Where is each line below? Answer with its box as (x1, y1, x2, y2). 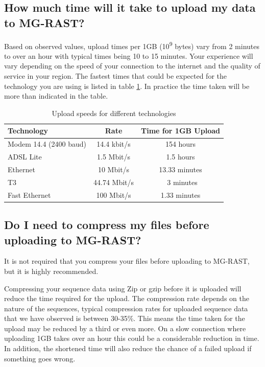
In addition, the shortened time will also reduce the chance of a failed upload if (4, 343, 252, 354)
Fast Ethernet (8, 189, 51, 200)
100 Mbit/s (96, 189, 131, 200)
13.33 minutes (159, 164, 202, 174)
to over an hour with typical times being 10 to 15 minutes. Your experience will (4, 50, 253, 61)
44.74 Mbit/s (93, 176, 134, 187)
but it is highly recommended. (4, 265, 99, 276)
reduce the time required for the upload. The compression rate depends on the (4, 293, 249, 304)
